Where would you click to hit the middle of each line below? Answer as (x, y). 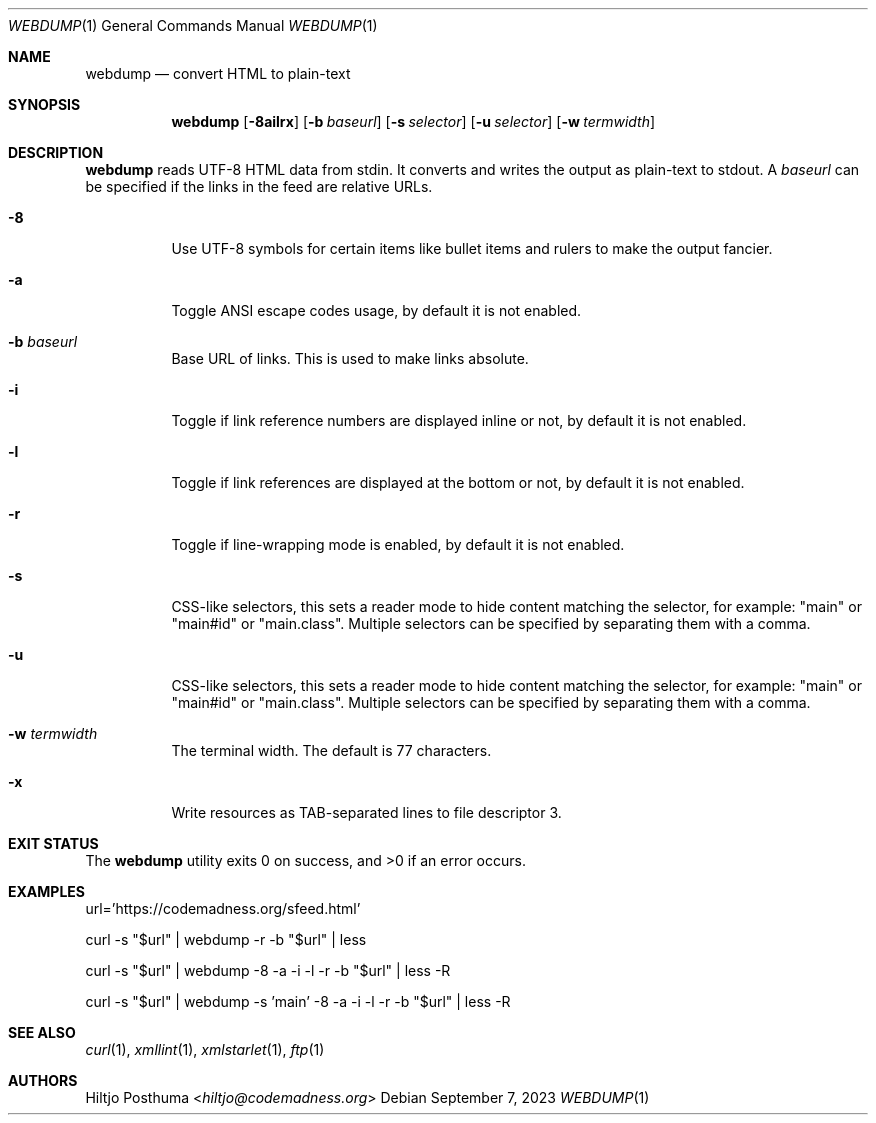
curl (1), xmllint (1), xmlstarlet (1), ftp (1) (205, 1049)
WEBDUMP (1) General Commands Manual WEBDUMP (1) (193, 25)
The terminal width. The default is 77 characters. (331, 750)
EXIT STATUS (53, 843)
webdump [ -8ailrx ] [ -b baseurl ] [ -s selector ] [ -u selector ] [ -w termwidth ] (413, 121)
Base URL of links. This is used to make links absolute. (350, 358)
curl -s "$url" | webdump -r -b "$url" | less (226, 939)
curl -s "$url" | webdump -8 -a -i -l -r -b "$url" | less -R (268, 970)
